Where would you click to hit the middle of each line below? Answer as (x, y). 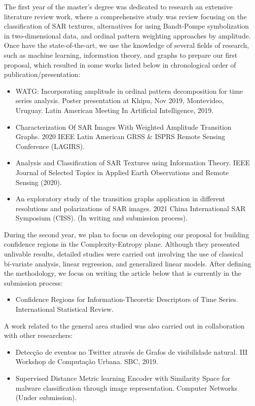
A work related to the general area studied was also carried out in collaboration (124, 325)
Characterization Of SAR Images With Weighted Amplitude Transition (124, 127)
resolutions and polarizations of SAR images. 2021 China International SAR (130, 208)
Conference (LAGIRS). (50, 146)
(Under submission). (46, 397)
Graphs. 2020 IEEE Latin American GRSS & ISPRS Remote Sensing (120, 136)
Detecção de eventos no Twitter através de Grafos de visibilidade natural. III (131, 351)
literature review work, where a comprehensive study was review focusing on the (126, 16)
